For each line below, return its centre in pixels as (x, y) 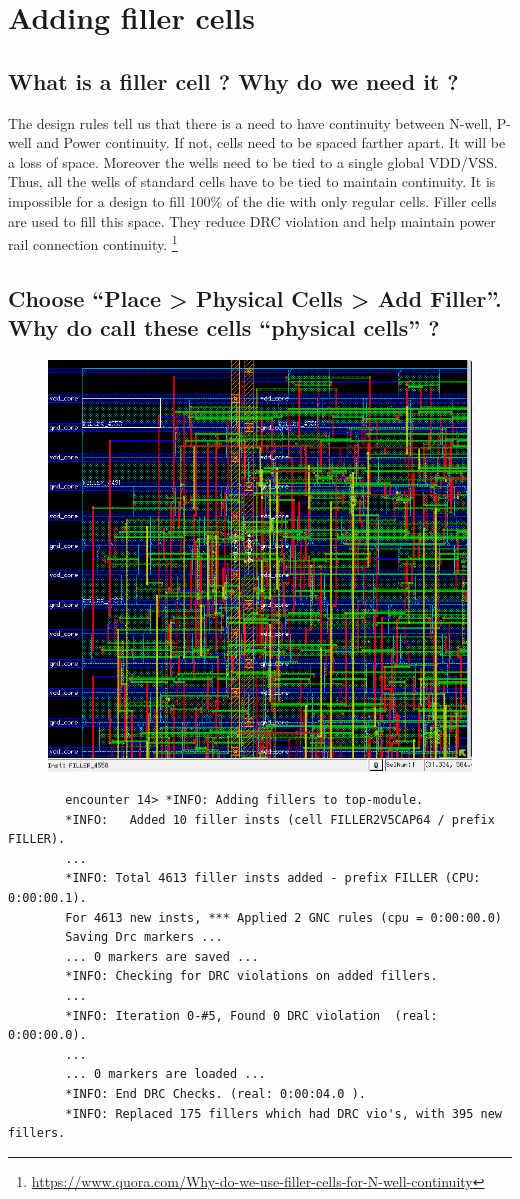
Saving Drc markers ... (144, 937)
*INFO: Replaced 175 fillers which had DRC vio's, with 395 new (283, 1113)
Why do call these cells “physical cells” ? (224, 327)
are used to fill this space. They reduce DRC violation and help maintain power (252, 220)
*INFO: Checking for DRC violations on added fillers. (251, 976)
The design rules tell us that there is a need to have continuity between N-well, (250, 122)
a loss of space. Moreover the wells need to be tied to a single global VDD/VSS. (253, 161)
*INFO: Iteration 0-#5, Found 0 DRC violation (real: (251, 1015)
